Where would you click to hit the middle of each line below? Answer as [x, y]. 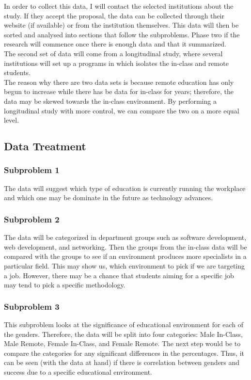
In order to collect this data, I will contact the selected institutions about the [119, 6]
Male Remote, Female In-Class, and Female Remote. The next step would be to [122, 343]
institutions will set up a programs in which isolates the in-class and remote [116, 63]
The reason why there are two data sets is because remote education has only [119, 82]
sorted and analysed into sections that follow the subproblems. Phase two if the [122, 34]
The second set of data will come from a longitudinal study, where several [113, 53]
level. [12, 120]
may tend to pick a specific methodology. [65, 285]
